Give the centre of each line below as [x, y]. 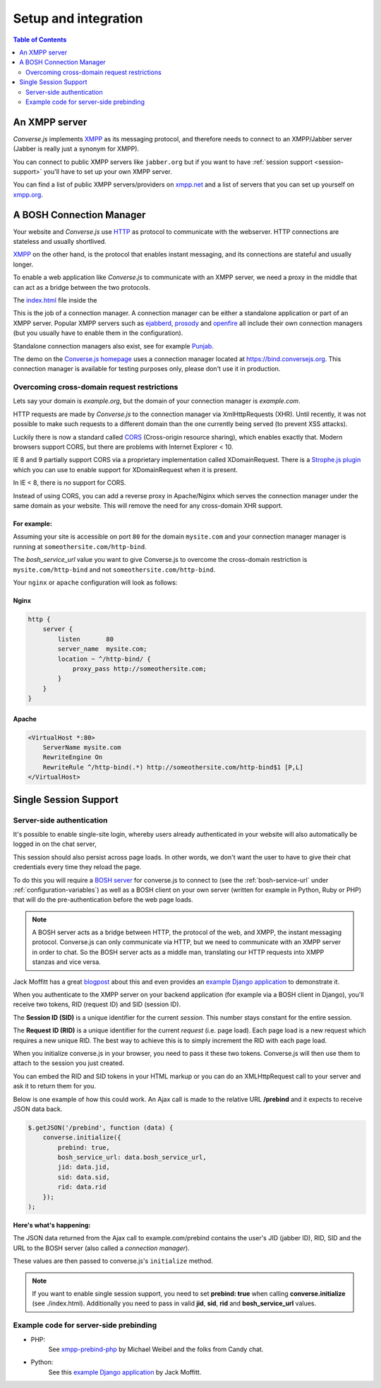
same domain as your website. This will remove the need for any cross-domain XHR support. [148, 506]
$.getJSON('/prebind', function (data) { [101, 1128]
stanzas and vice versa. [67, 962]
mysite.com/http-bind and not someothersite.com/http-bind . [114, 570]
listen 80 [86, 639]
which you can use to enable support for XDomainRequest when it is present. [125, 469]
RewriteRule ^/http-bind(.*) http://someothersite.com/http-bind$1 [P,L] [173, 767]
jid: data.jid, [84, 1167]
